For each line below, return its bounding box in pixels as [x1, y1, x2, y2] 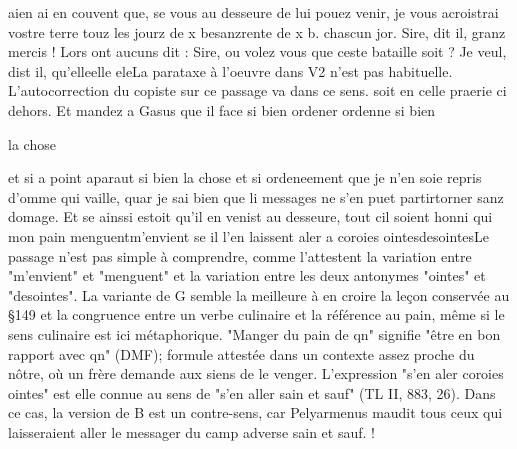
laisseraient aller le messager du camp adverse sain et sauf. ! [8, 421, 375, 442]
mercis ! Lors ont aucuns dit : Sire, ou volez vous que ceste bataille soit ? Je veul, [8, 41, 507, 62]
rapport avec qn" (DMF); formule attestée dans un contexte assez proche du [8, 343, 475, 364]
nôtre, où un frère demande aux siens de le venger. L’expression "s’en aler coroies [8, 363, 504, 384]
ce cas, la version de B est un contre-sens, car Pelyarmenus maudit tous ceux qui [8, 402, 503, 423]
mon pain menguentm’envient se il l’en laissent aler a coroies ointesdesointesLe [8, 225, 490, 246]
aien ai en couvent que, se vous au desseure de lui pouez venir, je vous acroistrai [8, 2, 499, 22]
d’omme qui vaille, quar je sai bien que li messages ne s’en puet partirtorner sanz [8, 186, 504, 207]
